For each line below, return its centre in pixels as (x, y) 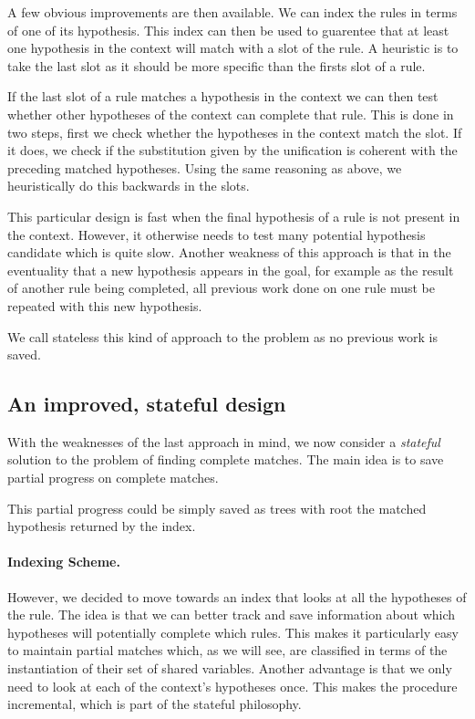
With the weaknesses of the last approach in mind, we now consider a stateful (224, 441)
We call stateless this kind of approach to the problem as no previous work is (223, 336)
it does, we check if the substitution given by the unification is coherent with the (232, 150)
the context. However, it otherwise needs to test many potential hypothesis (217, 234)
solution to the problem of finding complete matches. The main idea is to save (226, 459)
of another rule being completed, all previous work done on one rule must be (221, 288)
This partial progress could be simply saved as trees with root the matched (217, 508)
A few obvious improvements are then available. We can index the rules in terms (232, 12)
